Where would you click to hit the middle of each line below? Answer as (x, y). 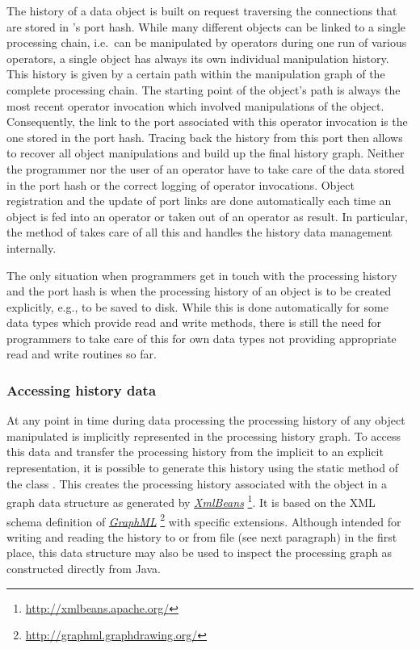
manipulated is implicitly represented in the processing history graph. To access (204, 435)
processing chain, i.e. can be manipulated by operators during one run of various (207, 42)
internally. (31, 247)
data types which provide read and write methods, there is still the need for (194, 322)
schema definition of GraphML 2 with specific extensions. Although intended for (204, 520)
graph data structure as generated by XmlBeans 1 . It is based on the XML (191, 501)
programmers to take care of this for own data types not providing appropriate (202, 338)
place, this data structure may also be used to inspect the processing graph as (199, 553)
